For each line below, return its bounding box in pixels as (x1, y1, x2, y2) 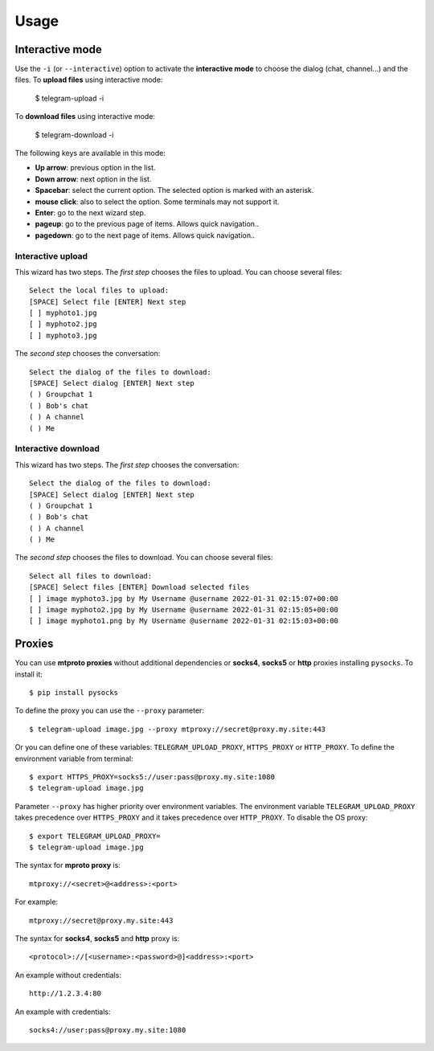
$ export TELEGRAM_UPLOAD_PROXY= (29, 832, 161, 840)
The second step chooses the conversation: (14, 349, 161, 358)
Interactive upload (14, 250, 88, 261)
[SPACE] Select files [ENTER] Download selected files (29, 583, 250, 592)
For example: (14, 897, 59, 907)
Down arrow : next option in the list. (35, 174, 152, 184)
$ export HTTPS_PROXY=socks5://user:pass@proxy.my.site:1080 (29, 772, 275, 782)
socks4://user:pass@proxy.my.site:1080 (29, 1025, 186, 1034)
